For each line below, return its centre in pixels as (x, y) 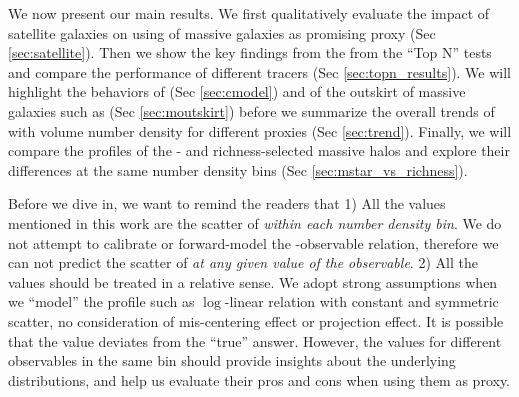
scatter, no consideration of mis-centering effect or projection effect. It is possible (256, 320)
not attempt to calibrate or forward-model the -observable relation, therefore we (253, 242)
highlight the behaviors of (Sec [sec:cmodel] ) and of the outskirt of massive (237, 91)
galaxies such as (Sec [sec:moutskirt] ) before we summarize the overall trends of (251, 110)
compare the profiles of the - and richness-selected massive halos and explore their (259, 150)
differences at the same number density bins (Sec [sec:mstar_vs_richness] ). (238, 169)
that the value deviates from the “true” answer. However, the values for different (255, 340)
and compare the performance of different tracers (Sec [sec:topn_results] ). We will (260, 71)
